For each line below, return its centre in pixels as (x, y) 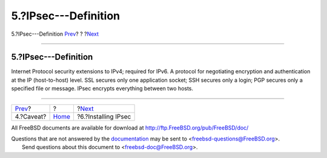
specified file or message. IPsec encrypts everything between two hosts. (102, 88)
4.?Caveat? (31, 116)
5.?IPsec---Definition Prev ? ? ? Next (55, 34)
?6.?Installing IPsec (104, 116)
